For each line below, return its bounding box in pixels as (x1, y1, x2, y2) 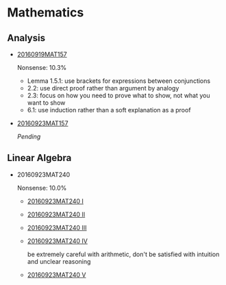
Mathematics (7, 5, 84, 21)
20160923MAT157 (16, 119, 68, 127)
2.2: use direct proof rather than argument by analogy (27, 84, 179, 92)
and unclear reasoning (27, 257, 91, 265)
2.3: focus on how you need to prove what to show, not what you (27, 91, 210, 99)
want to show (27, 99, 66, 107)
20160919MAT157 (16, 50, 67, 58)
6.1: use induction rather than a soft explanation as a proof (27, 106, 191, 114)
